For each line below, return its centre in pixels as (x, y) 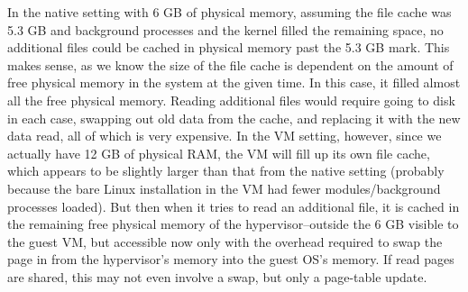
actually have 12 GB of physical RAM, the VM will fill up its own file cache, (219, 153)
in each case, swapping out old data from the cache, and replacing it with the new (234, 118)
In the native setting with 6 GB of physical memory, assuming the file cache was (229, 12)
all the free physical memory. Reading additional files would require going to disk (231, 100)
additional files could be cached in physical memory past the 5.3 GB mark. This (229, 47)
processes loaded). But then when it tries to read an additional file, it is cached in (234, 206)
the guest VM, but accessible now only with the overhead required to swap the (225, 241)
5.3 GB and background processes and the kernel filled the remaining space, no (225, 29)
